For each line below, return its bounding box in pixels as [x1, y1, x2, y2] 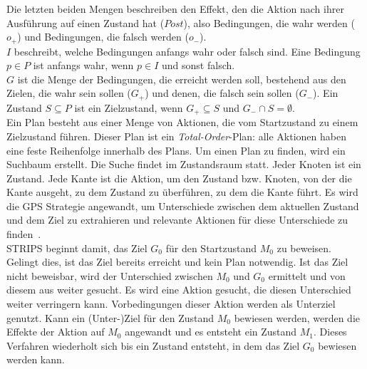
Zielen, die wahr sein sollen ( [6, 85, 131, 100]
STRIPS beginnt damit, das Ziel [6, 240, 148, 255]
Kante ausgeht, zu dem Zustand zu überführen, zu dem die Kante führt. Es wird [6, 184, 358, 199]
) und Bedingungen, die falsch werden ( [17, 29, 189, 44]
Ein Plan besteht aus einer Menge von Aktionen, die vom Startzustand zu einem [6, 115, 358, 130]
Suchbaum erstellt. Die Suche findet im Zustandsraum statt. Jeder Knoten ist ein [6, 157, 361, 172]
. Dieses [314, 324, 347, 339]
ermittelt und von [268, 268, 346, 283]
